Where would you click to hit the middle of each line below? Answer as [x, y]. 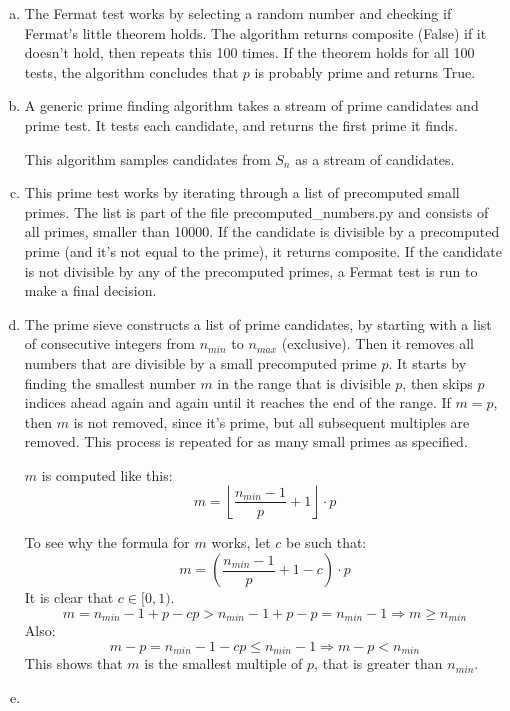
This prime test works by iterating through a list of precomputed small [242, 192]
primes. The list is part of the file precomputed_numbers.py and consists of [256, 211]
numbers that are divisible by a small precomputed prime [200, 362]
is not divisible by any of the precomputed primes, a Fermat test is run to [251, 270]
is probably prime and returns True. [365, 71]
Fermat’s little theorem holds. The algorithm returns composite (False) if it [255, 32]
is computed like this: [107, 474]
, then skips [437, 382]
